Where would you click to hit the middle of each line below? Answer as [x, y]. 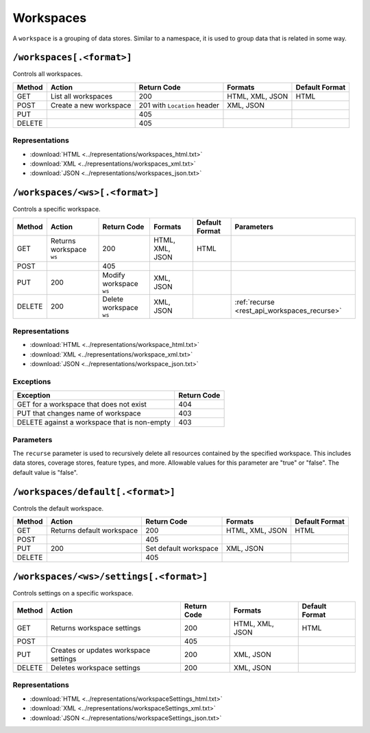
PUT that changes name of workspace [79, 413]
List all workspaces [82, 96]
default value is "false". [45, 472]
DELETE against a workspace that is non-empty [94, 422]
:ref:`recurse [255, 303]
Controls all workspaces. [48, 74]
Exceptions [32, 381]
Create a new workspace [91, 105]
